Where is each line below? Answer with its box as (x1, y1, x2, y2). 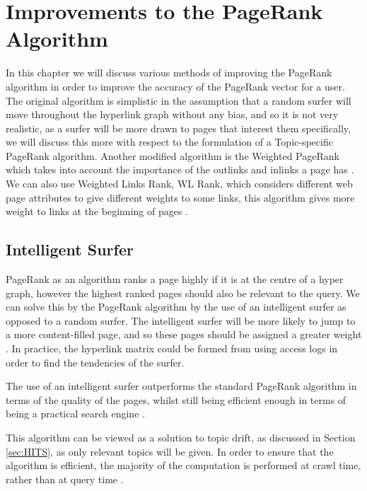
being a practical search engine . (6, 406, 145, 421)
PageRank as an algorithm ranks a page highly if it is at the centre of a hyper (6, 272, 344, 287)
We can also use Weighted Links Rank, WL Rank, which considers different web (6, 176, 353, 191)
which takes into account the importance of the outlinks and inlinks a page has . (6, 162, 354, 177)
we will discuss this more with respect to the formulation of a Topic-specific (6, 134, 333, 149)
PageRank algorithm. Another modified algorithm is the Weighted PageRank (6, 148, 339, 163)
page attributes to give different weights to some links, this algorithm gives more (6, 190, 355, 204)
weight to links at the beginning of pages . (6, 204, 189, 219)
